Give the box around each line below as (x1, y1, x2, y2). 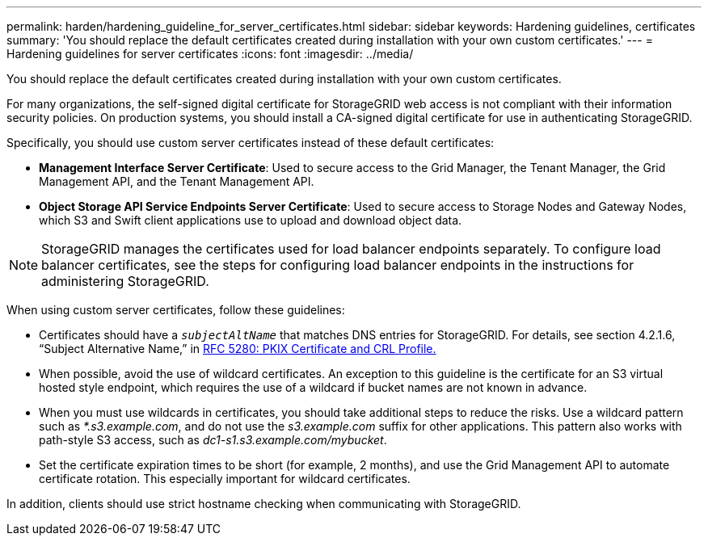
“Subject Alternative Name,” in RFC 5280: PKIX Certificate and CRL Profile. (39, 342, 436, 355)
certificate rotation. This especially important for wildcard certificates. (39, 472, 411, 485)
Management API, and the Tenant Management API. (39, 174, 314, 188)
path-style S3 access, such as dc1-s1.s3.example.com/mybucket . (39, 433, 387, 447)
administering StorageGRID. (41, 273, 209, 289)
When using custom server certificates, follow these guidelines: (6, 303, 345, 317)
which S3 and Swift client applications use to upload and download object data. (39, 213, 462, 227)
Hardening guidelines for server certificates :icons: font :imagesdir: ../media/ (6, 47, 414, 61)
